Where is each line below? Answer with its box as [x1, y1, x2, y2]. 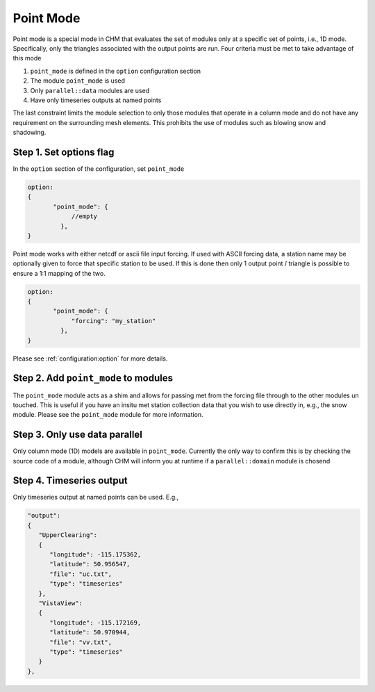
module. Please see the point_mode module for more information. [12, 411, 204, 419]
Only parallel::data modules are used [30, 86, 149, 94]
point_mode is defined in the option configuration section [30, 67, 201, 75]
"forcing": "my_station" [71, 317, 156, 324]
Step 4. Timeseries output [12, 475, 128, 486]
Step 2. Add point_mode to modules [12, 372, 174, 384]
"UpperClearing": [38, 532, 97, 539]
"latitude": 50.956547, [49, 560, 131, 568]
